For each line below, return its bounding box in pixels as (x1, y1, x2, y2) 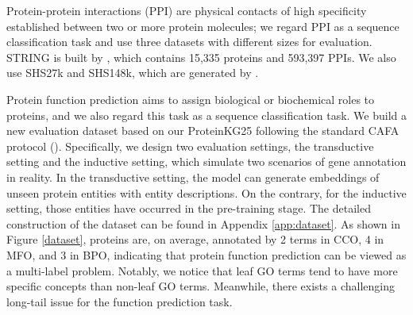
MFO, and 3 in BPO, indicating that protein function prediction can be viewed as (6, 246, 407, 263)
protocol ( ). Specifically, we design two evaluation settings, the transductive (6, 137, 374, 154)
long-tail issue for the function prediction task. (6, 293, 233, 309)
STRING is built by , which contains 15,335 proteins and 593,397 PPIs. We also (6, 48, 396, 65)
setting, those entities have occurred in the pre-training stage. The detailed (6, 200, 371, 217)
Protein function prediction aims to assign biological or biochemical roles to (6, 90, 375, 107)
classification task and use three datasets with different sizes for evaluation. (6, 33, 372, 50)
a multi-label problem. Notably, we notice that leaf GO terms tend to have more (6, 262, 398, 279)
